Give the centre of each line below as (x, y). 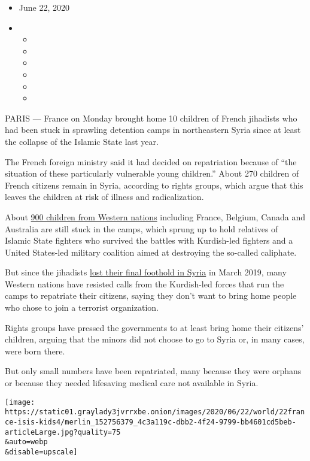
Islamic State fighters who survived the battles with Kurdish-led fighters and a (149, 240)
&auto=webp (26, 442)
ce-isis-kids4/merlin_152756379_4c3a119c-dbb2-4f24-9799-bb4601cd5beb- (151, 422)
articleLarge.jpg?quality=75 (63, 432)
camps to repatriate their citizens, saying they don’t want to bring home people (151, 295)
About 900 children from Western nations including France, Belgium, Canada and (155, 216)
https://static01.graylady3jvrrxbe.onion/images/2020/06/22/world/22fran (155, 412)
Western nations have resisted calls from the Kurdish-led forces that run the (145, 283)
